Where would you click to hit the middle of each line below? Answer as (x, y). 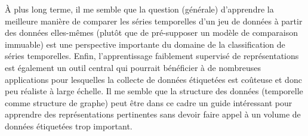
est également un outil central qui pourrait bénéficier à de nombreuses (133, 67)
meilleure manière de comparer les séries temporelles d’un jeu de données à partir (154, 21)
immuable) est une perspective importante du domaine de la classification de (145, 44)
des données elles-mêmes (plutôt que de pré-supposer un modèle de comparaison (151, 33)
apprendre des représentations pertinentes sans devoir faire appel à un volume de (153, 114)
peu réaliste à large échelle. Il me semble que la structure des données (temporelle (154, 91)
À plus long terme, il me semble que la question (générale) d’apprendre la (139, 9)
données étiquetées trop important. (69, 126)
